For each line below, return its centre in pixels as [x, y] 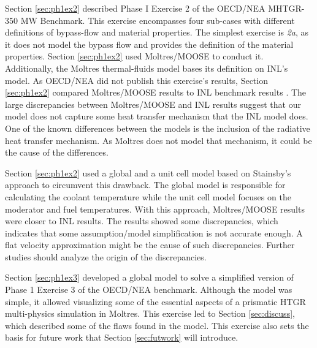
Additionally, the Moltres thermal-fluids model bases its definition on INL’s [147, 68]
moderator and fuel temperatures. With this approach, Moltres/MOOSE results [155, 209]
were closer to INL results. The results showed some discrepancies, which [142, 221]
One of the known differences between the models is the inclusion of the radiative [158, 128]
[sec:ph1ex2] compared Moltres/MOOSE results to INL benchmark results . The [156, 92]
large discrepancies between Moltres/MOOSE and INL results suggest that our [153, 104]
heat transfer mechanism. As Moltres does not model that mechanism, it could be [158, 140]
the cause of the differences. [57, 152]
